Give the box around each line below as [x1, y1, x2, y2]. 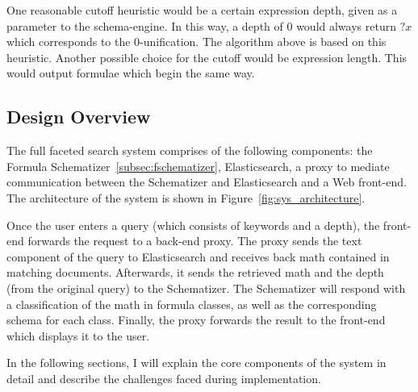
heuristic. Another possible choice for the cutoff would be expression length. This [6, 48, 408, 65]
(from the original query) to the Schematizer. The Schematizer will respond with [6, 279, 406, 296]
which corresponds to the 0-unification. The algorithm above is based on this [6, 33, 387, 50]
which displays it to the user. [6, 327, 150, 344]
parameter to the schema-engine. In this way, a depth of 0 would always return [6, 17, 396, 34]
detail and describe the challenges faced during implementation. [6, 369, 321, 386]
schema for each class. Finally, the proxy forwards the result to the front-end [6, 311, 386, 328]
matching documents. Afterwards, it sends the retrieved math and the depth [6, 264, 384, 281]
